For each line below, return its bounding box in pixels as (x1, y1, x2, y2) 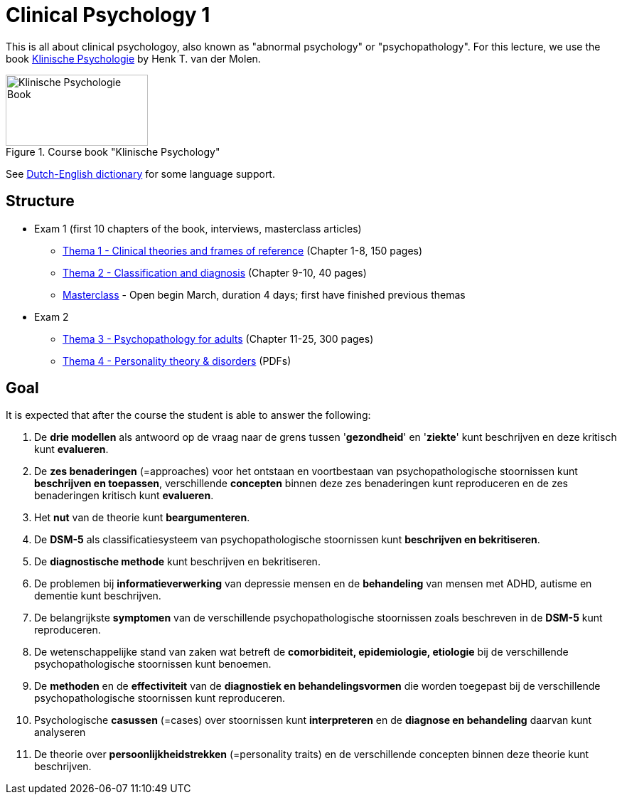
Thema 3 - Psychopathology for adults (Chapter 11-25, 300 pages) (63, 332, 374, 345)
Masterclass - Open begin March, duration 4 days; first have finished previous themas (63, 288, 466, 301)
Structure (6, 192, 75, 210)
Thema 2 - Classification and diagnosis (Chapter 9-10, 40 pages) (63, 266, 367, 279)
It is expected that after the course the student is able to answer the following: (6, 409, 371, 422)
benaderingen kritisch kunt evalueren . (34, 489, 214, 502)
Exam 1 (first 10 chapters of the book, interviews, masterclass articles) (34, 222, 362, 235)
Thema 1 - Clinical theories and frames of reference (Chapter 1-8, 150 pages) (63, 244, 423, 257)
